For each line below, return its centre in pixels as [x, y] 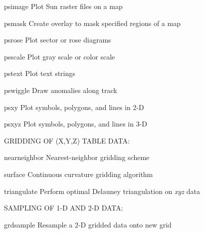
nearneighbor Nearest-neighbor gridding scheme [77, 157]
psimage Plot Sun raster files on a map [63, 6]
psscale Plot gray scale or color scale [60, 56]
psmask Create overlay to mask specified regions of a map [92, 23]
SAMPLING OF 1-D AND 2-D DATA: [64, 208]
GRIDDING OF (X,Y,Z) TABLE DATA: [67, 140]
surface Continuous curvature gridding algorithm [79, 174]
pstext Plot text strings [40, 73]
